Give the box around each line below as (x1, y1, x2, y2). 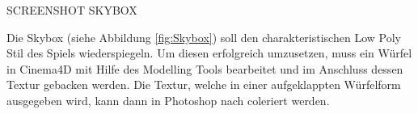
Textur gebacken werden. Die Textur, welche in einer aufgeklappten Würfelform (6, 76, 401, 93)
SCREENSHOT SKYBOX (6, 2, 137, 18)
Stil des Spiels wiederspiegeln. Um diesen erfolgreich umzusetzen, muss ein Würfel (6, 44, 412, 61)
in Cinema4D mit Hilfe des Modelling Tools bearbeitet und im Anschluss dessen (6, 60, 403, 77)
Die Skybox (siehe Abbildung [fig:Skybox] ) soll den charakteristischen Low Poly (6, 28, 401, 45)
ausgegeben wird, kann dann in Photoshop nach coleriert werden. (6, 91, 330, 108)
